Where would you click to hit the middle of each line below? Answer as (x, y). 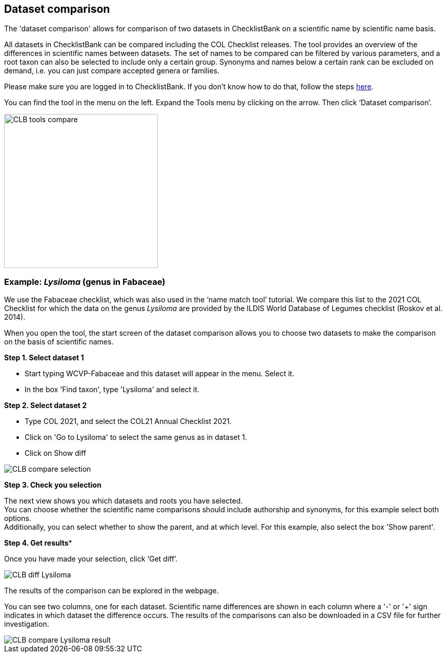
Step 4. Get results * (38, 543)
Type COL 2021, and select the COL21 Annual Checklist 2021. (128, 421)
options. (18, 518)
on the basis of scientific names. (59, 342)
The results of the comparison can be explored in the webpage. (111, 591)
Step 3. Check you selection (53, 485)
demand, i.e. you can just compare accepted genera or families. (112, 71)
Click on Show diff (55, 453)
